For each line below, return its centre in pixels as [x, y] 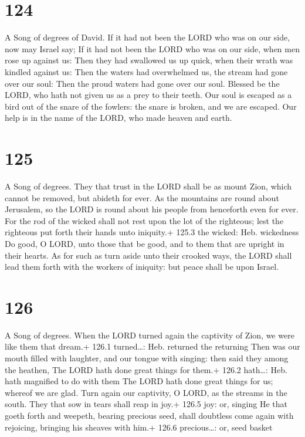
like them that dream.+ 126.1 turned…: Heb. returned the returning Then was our [152, 346]
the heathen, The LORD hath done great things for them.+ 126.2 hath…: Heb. [146, 369]
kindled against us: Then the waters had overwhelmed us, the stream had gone [146, 71]
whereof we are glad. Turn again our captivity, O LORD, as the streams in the [146, 392]
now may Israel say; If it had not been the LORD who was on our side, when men [152, 48]
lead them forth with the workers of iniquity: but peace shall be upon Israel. [142, 267]
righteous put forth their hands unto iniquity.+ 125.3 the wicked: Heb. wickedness [152, 232]
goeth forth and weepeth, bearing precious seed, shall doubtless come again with [149, 416]
